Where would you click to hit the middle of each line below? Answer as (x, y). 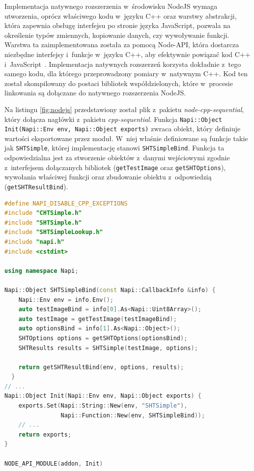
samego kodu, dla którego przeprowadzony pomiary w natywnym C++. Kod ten (126, 74)
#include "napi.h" (34, 242)
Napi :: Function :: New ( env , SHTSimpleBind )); (133, 415)
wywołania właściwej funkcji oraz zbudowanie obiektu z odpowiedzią (108, 177)
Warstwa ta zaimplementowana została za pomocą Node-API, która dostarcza (122, 44)
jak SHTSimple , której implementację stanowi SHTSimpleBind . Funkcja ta (114, 148)
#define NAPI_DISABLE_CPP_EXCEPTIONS (66, 203)
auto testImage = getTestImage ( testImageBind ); (98, 319)
